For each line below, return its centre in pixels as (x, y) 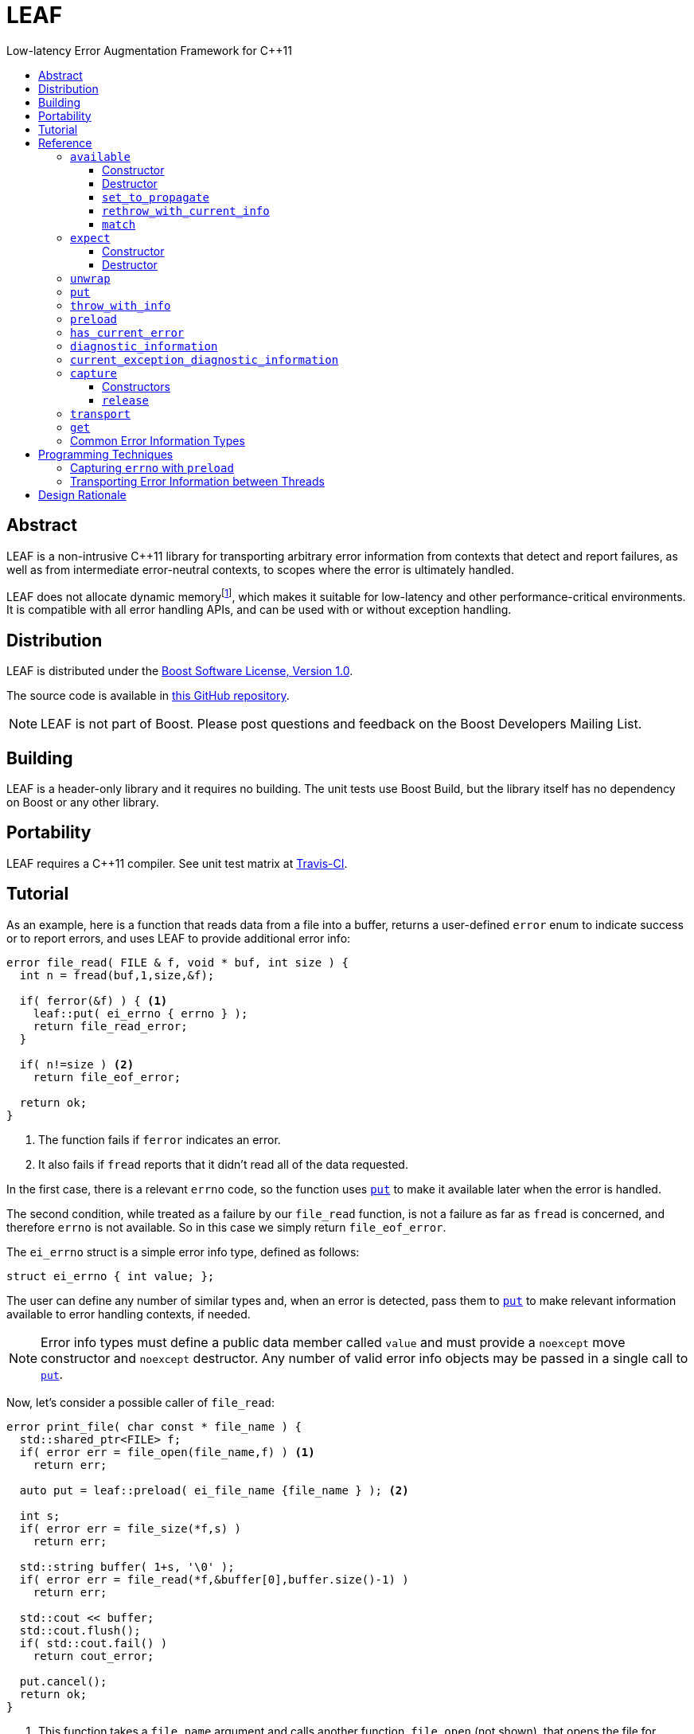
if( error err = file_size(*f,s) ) (131, 1528)
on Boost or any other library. (83, 802)
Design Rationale (82, 494)
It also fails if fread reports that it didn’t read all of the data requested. (223, 1164)
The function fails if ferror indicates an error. (160, 1139)
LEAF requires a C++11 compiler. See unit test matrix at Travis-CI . (177, 863)
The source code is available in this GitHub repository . (148, 696)
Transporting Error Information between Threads (197, 481)
